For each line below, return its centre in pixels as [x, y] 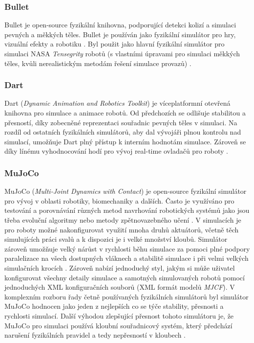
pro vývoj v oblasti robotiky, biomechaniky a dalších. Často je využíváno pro [119, 200]
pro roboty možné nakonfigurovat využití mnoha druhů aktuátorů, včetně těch [122, 229]
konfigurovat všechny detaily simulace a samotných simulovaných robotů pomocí [125, 277]
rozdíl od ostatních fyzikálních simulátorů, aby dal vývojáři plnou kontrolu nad [123, 132]
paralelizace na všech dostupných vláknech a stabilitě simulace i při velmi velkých [127, 258]
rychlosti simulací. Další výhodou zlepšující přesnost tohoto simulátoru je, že [119, 315]
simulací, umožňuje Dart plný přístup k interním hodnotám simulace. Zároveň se [125, 141]
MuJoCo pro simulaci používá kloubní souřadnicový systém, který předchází [118, 325]
